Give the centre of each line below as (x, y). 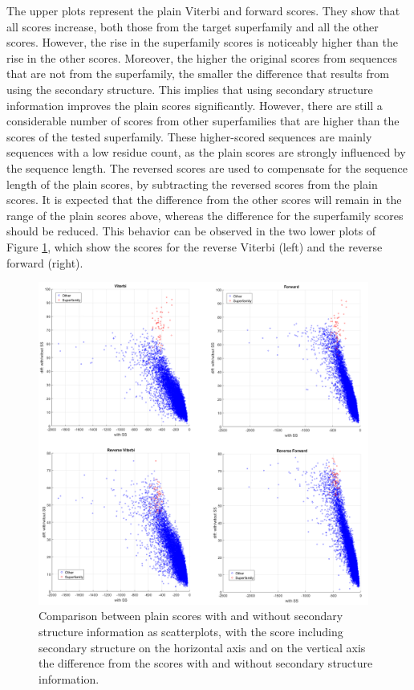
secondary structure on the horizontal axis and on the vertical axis (202, 647)
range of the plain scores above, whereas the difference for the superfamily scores (205, 215)
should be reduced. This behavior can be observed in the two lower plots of (191, 231)
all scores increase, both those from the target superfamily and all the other (193, 26)
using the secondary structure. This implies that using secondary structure (190, 89)
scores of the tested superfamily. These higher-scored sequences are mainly (189, 136)
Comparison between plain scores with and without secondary (191, 616)
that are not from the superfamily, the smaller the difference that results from (198, 73)
